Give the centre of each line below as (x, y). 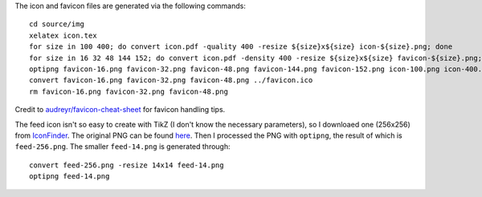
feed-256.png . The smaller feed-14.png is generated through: (123, 147)
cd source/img (57, 24)
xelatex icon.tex (63, 35)
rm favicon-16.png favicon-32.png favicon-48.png (129, 91)
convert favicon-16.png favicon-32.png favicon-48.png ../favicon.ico (171, 80)
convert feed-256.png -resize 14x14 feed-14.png (127, 165)
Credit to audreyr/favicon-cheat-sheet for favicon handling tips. (120, 110)
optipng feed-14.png (69, 177)
